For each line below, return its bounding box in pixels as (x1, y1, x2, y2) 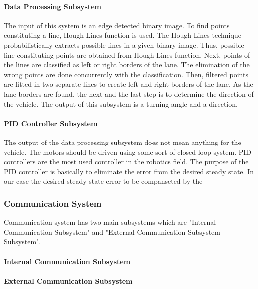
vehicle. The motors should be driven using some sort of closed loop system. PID (4, 146, 251, 157)
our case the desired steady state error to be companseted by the (4, 176, 203, 186)
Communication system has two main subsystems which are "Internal (4, 217, 216, 227)
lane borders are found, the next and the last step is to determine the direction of (4, 88, 254, 99)
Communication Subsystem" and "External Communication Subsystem (4, 226, 220, 237)
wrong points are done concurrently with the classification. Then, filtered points (4, 69, 248, 79)
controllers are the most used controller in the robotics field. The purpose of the (4, 156, 249, 167)
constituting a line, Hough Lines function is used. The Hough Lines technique (4, 30, 241, 40)
